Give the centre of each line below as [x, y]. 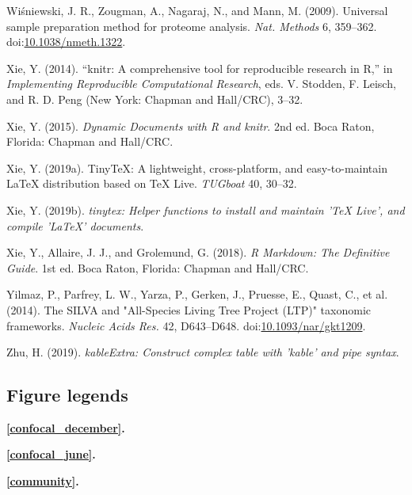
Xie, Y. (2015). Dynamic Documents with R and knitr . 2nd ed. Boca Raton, [191, 126]
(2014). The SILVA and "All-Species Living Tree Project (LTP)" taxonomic [189, 309]
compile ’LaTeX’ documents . [75, 225]
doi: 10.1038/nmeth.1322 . [66, 42]
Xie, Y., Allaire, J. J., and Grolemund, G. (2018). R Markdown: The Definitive [198, 252]
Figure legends [67, 395]
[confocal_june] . [51, 454]
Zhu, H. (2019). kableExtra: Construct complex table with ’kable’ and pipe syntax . [203, 352]
